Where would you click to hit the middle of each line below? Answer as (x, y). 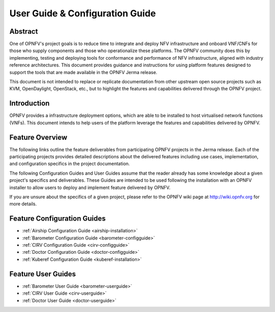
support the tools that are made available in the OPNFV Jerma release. (83, 72)
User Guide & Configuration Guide (83, 13)
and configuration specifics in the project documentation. (70, 164)
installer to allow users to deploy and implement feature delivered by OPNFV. (90, 187)
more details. (23, 204)
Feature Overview (38, 137)
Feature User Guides (43, 274)
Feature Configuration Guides (58, 219)
